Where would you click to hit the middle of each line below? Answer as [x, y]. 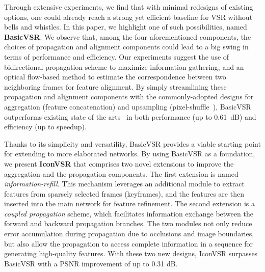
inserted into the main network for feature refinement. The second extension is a [130, 203]
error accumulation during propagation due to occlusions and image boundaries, [129, 234]
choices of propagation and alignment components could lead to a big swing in [126, 47]
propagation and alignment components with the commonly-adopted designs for [129, 97]
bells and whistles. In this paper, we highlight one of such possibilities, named [126, 27]
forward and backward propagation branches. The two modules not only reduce [128, 223]
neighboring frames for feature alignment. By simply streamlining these [115, 86]
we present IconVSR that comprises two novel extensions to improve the [119, 163]
